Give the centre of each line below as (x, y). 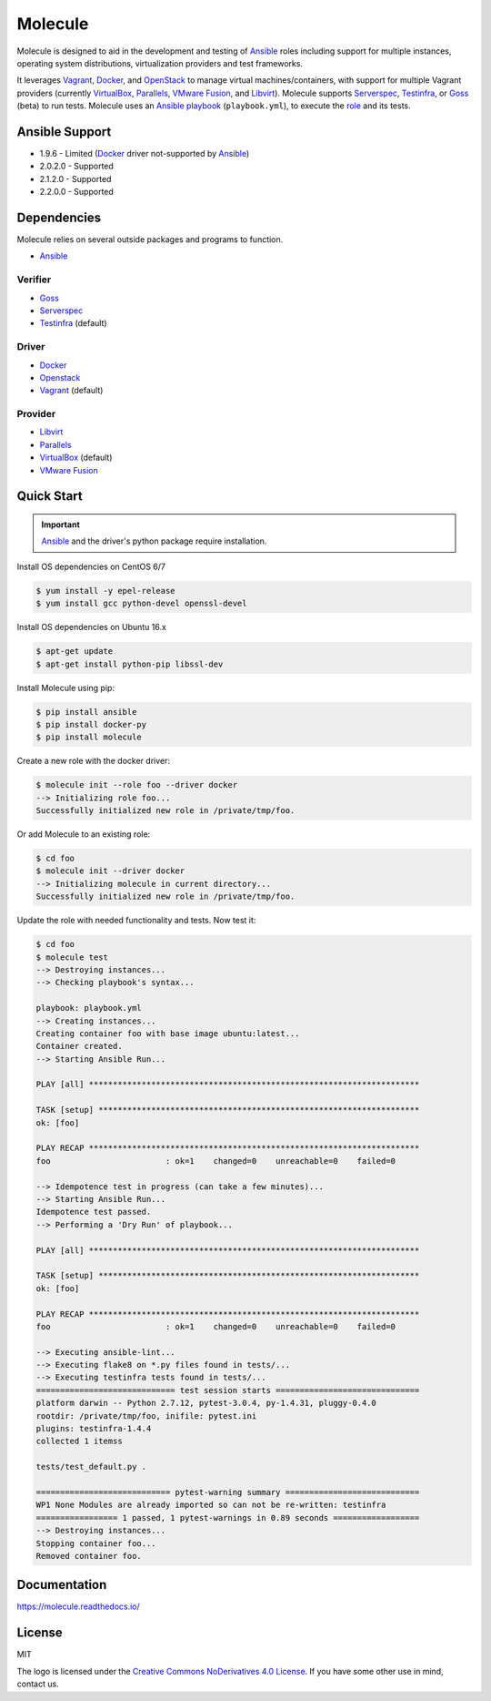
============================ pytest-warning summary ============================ (228, 1492)
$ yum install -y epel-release (106, 591)
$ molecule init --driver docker (110, 871)
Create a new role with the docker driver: (94, 761)
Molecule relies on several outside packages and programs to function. (150, 239)
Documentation (62, 1585)
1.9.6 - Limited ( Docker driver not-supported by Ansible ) (145, 154)
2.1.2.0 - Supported (75, 178)
